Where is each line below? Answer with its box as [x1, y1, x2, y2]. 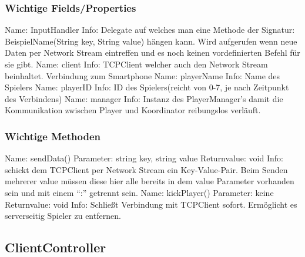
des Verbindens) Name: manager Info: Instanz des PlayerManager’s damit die [5, 92, 283, 104]
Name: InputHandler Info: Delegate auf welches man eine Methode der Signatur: [5, 23, 295, 36]
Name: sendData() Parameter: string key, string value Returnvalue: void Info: [5, 152, 283, 164]
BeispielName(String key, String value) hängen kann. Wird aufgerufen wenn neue [5, 35, 297, 47]
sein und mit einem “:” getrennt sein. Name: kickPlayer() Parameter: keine [5, 186, 274, 198]
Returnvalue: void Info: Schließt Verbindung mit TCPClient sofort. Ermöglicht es [5, 198, 297, 210]
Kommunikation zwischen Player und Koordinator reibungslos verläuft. [5, 104, 261, 116]
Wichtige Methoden [5, 128, 100, 143]
